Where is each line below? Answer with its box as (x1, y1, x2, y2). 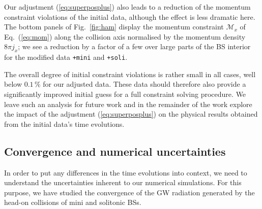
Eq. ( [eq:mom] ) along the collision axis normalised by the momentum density (4, 31, 246, 42)
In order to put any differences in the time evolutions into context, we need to (4, 167, 247, 178)
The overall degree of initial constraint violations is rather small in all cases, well (4, 68, 256, 79)
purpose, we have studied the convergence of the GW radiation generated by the (4, 187, 255, 197)
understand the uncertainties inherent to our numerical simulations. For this (4, 177, 242, 188)
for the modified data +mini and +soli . (4, 52, 128, 62)
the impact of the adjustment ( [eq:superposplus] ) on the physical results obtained (4, 109, 258, 119)
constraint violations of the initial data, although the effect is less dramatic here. (4, 11, 255, 22)
